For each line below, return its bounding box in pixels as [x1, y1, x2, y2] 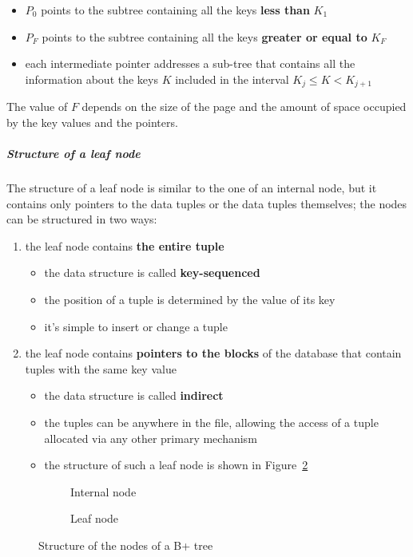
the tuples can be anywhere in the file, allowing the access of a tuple [44, 413, 379, 430]
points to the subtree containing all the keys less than [41, 2, 310, 18]
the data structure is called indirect [44, 387, 224, 404]
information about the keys [25, 70, 158, 87]
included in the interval [175, 70, 289, 87]
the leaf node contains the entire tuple [25, 237, 224, 254]
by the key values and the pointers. [6, 113, 178, 130]
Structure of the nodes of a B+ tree [38, 536, 213, 553]
